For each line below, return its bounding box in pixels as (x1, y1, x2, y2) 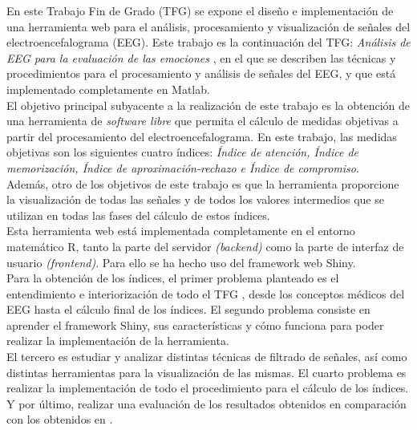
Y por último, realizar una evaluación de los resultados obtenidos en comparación (6, 395, 407, 412)
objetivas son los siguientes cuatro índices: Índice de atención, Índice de (6, 144, 359, 160)
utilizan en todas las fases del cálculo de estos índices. (6, 206, 270, 223)
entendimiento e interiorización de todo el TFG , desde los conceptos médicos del (6, 285, 405, 302)
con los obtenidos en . (6, 411, 113, 428)
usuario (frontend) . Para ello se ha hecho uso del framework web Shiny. (6, 254, 356, 270)
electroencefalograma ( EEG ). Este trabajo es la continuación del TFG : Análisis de (6, 34, 411, 51)
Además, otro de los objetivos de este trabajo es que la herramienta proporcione (6, 175, 399, 192)
